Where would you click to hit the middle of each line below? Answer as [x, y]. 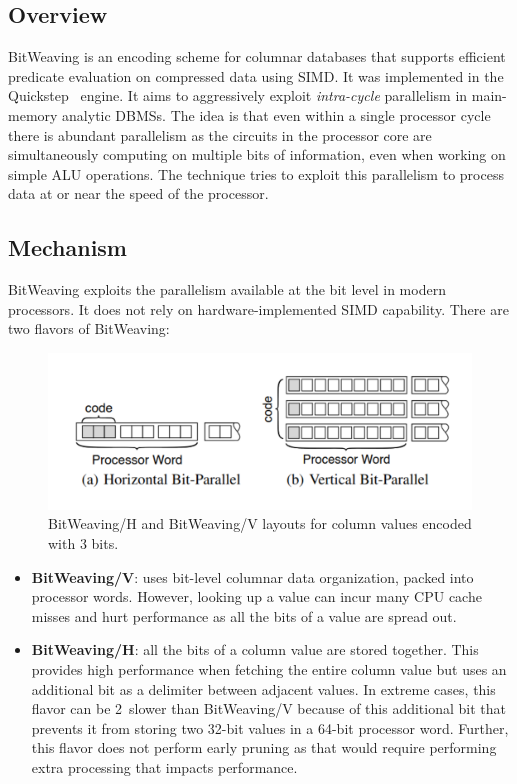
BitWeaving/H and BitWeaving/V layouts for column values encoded [260, 523]
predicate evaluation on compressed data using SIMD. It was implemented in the [256, 75]
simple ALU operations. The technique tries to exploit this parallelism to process [256, 173]
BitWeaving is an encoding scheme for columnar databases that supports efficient [257, 56]
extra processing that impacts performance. [164, 766]
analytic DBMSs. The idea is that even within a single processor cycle [276, 114]
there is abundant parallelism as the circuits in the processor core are [220, 134]
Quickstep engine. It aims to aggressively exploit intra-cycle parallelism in [238, 95]
